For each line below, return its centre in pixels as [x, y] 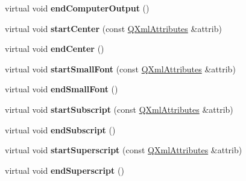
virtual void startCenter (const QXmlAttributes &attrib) [113, 28]
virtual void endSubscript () [60, 129]
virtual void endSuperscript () [65, 170]
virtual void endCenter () [55, 49]
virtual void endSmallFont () [61, 89]
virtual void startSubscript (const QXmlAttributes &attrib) [119, 109]
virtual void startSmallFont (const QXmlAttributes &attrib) [120, 68]
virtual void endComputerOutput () [77, 8]
